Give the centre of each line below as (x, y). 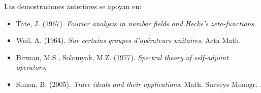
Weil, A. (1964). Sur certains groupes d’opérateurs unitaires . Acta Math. (128, 40)
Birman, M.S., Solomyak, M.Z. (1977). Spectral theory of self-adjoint (122, 57)
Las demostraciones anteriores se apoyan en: (73, 6)
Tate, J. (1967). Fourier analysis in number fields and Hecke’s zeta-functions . (136, 23)
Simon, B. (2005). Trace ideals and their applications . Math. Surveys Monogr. (137, 84)
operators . (31, 67)
